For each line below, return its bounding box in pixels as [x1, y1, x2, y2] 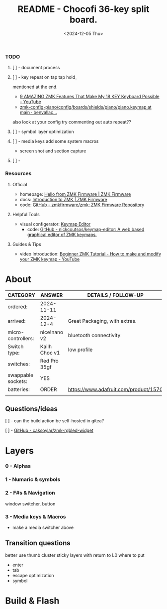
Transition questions [5, 539, 71, 547]
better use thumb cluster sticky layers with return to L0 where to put [5, 552, 145, 558]
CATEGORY [7, 291, 36, 298]
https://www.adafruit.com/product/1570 [68, 386, 163, 393]
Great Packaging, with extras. [68, 317, 137, 324]
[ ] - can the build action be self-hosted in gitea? [5, 418, 104, 424]
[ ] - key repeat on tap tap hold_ [12, 74, 78, 80]
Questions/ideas [5, 404, 58, 413]
